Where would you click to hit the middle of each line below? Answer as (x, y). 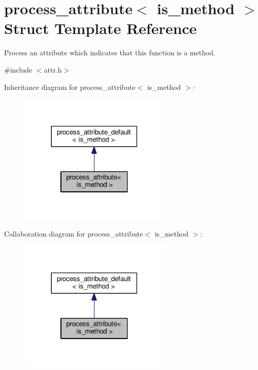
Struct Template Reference (101, 28)
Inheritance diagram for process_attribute (70, 87)
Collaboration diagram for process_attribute (74, 233)
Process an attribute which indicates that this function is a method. (110, 53)
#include (18, 69)
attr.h (53, 69)
